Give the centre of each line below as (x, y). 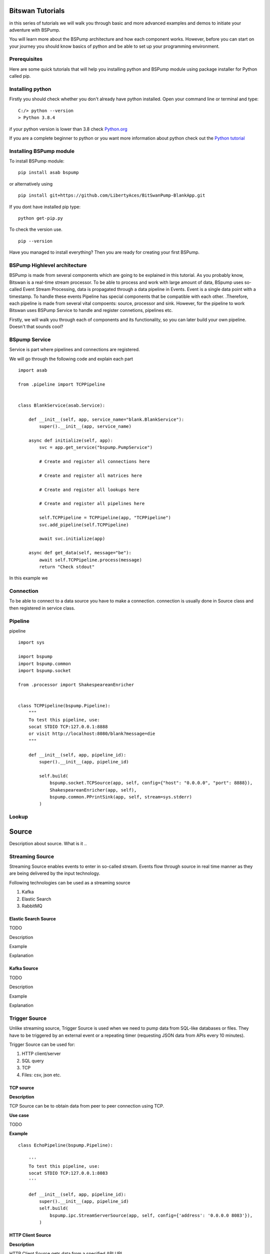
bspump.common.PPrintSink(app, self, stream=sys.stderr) (121, 797)
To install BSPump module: (37, 161)
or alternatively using (31, 184)
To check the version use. (36, 229)
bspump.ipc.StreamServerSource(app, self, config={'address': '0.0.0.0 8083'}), (151, 1215)
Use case (19, 1115)
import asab (33, 370)
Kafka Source (24, 969)
